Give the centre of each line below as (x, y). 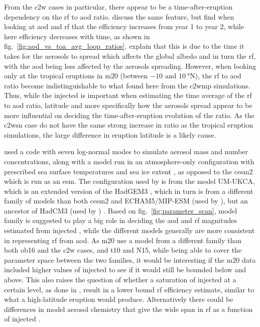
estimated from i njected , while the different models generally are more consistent (129, 230)
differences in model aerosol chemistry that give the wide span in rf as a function (128, 309)
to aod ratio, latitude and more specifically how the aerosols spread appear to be (128, 105)
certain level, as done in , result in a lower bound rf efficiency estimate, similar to (129, 289)
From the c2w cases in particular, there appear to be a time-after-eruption (118, 7)
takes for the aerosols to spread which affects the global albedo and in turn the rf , (130, 56)
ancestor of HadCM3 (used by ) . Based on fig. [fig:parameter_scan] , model (121, 210)
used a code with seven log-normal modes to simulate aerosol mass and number (126, 151)
